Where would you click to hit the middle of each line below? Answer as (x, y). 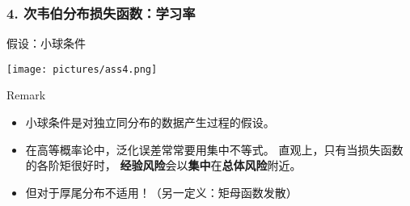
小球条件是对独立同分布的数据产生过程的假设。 (150, 122)
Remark (26, 95)
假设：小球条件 (46, 43)
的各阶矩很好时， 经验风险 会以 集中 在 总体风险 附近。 (163, 165)
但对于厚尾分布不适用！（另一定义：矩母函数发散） (161, 192)
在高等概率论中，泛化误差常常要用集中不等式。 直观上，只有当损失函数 (214, 149)
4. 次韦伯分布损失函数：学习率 (101, 13)
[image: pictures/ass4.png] (82, 69)
